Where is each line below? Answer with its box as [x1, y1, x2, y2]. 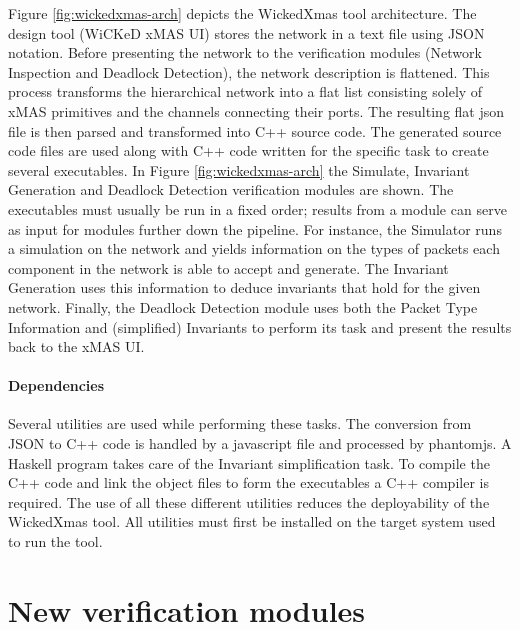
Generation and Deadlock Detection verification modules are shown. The [8, 179, 454, 200]
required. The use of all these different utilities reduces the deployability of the [8, 491, 490, 512]
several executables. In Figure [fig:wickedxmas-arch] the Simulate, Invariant [8, 159, 470, 180]
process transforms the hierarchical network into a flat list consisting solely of [8, 81, 483, 102]
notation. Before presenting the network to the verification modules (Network [8, 42, 482, 63]
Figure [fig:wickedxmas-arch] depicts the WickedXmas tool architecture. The [8, 3, 477, 23]
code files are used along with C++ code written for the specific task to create [8, 140, 489, 161]
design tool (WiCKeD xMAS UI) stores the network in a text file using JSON [8, 22, 485, 43]
